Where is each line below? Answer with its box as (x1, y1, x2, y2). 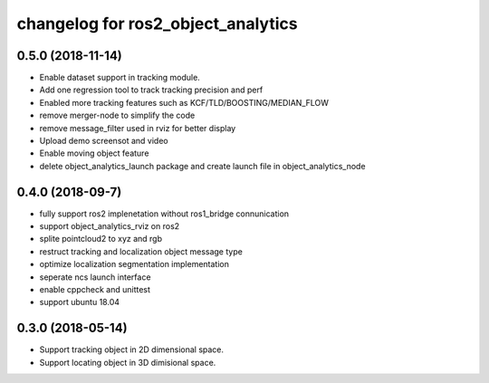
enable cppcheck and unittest (39, 284, 151, 295)
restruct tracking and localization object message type (39, 245, 244, 257)
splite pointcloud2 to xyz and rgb (39, 234, 163, 244)
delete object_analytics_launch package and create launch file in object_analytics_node (39, 160, 366, 171)
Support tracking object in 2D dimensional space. (39, 344, 225, 355)
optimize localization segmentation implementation (39, 259, 230, 270)
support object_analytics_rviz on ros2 (39, 221, 180, 232)
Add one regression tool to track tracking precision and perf (39, 84, 264, 95)
